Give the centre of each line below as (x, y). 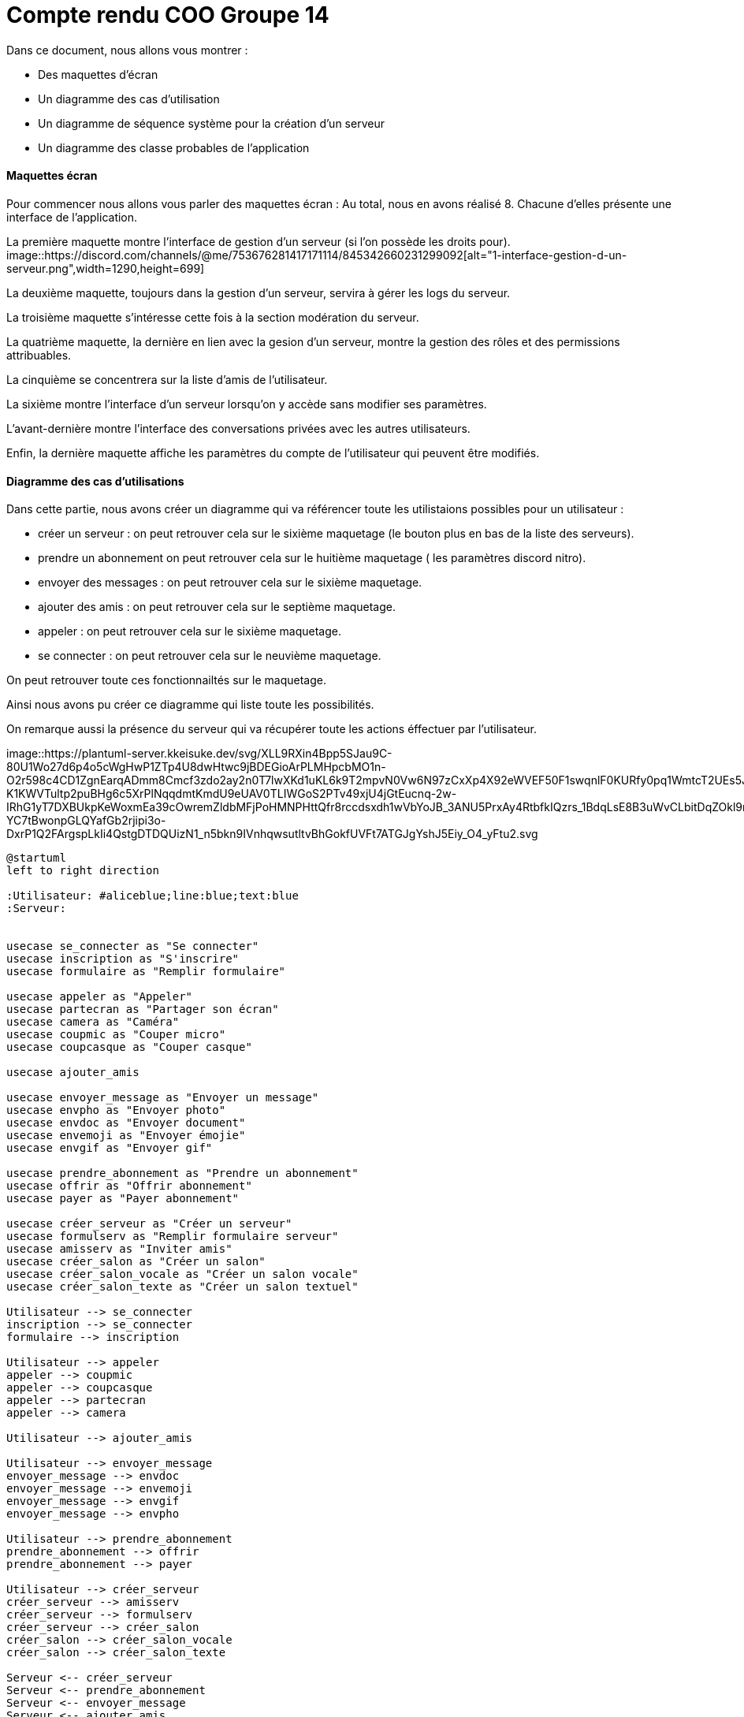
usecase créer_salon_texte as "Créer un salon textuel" (182, 1287)
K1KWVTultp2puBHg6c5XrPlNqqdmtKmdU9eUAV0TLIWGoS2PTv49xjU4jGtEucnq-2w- (232, 794)
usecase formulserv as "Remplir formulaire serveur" (173, 1237)
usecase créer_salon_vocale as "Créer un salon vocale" (182, 1274)
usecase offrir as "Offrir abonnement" (129, 1186)
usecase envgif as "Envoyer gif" (110, 1148)
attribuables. (39, 355)
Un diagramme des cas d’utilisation (129, 99)
